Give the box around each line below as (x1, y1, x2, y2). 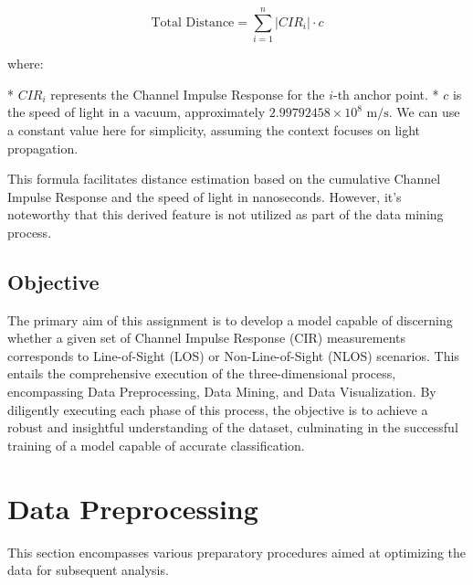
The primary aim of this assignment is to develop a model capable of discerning (7, 310, 453, 329)
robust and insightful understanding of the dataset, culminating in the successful (7, 418, 458, 437)
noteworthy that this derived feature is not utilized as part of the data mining (7, 205, 444, 224)
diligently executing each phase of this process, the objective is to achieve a (7, 399, 428, 419)
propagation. (7, 138, 79, 157)
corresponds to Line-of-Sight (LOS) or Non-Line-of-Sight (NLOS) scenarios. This (7, 346, 459, 365)
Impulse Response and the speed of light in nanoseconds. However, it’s (7, 186, 402, 206)
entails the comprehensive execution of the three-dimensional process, (7, 364, 396, 383)
